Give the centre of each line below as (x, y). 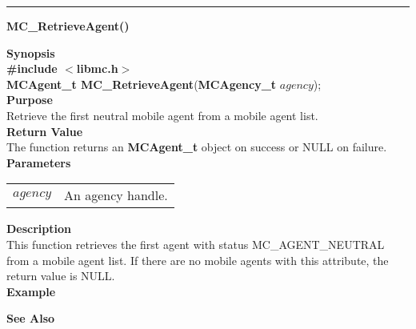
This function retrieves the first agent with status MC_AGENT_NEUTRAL (196, 244)
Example (31, 291)
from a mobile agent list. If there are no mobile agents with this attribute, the (198, 260)
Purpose (30, 100)
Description (39, 229)
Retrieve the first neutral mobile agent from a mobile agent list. (162, 115)
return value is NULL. (61, 276)
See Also (31, 318)
